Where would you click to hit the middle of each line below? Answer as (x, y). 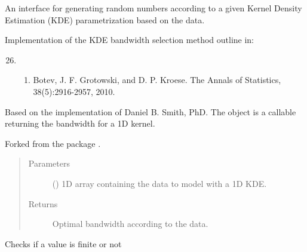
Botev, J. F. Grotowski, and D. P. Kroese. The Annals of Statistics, (157, 80)
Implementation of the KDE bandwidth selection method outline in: (130, 40)
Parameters (49, 163)
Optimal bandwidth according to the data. (130, 224)
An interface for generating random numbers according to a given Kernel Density (153, 8)
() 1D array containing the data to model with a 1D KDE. (159, 183)
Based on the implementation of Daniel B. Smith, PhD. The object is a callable (151, 111)
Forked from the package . (53, 143)
